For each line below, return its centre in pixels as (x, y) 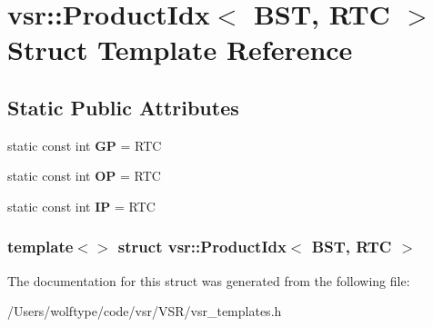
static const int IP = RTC (81, 206)
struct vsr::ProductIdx (202, 247)
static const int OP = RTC (84, 176)
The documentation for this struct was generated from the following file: (209, 280)
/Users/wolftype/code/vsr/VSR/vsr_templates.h (145, 311)
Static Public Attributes (123, 107)
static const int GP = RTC (85, 145)
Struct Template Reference (180, 50)
